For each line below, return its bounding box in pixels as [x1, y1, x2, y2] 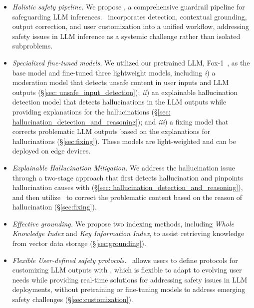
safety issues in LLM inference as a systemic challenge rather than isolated [12, 30, 241, 41]
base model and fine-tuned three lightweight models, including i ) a [12, 67, 216, 77]
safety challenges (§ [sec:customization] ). [12, 294, 133, 304]
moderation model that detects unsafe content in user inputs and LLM [12, 77, 229, 87]
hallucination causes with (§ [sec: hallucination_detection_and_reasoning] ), [12, 182, 243, 192]
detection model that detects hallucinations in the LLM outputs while [12, 96, 227, 107]
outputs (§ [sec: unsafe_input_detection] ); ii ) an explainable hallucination [12, 86, 238, 97]
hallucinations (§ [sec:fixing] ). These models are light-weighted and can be [12, 135, 236, 146]
